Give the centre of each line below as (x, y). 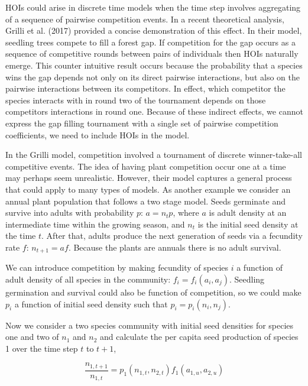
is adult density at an (248, 213)
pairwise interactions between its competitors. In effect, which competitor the (145, 88)
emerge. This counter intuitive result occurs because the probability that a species (154, 65)
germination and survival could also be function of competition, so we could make (153, 292)
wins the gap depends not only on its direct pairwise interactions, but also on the (153, 77)
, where (186, 213)
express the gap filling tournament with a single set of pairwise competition (142, 123)
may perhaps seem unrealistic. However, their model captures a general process (149, 178)
